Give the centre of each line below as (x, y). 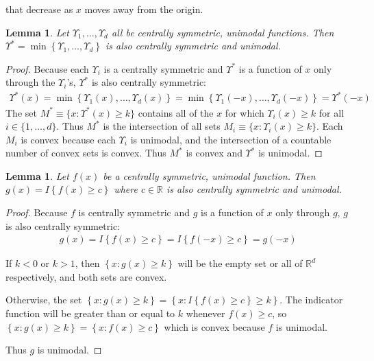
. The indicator (311, 300)
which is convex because (214, 326)
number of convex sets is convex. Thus (86, 153)
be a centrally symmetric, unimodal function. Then (209, 175)
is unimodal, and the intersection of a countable (231, 139)
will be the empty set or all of (240, 263)
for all (332, 112)
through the (30, 82)
